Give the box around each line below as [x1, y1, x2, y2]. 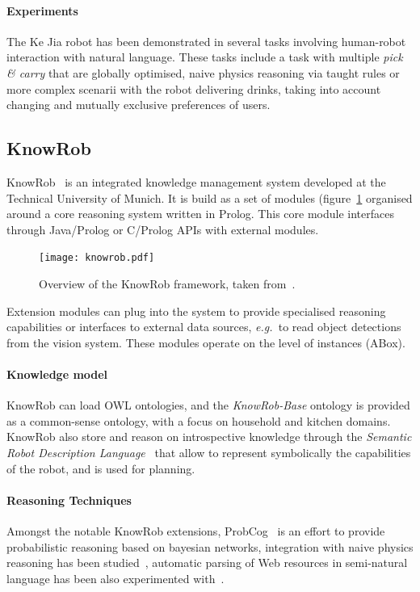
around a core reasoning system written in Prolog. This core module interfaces [6, 205, 394, 222]
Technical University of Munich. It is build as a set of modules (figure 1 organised [6, 189, 413, 206]
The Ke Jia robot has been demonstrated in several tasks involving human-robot [6, 32, 406, 49]
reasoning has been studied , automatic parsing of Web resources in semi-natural [6, 554, 408, 571]
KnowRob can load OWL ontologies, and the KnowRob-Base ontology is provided [6, 397, 410, 414]
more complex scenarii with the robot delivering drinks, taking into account [6, 80, 381, 97]
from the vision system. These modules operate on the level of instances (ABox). [6, 334, 405, 351]
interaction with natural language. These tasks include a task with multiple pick [6, 48, 403, 65]
